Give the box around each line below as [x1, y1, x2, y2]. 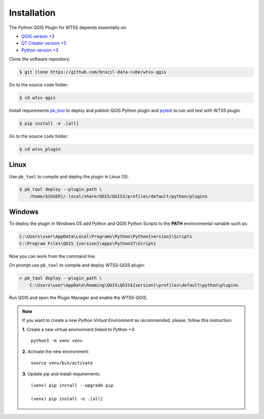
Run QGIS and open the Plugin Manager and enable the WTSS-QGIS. [9, 295, 148, 301]
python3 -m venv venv [31, 338, 83, 344]
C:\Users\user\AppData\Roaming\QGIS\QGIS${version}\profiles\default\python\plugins [29, 282, 239, 288]
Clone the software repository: [9, 56, 71, 62]
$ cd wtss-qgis [19, 95, 56, 100]
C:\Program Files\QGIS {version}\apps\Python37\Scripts [19, 241, 156, 246]
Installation [9, 7, 56, 18]
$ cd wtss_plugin [19, 147, 61, 152]
